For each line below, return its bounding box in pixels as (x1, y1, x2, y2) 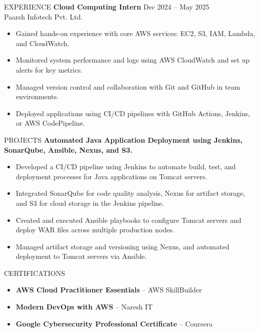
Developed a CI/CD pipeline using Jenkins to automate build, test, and (15, 161, 236, 172)
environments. (15, 91, 59, 102)
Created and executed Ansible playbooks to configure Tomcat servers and (15, 214, 241, 225)
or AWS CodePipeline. (15, 118, 85, 128)
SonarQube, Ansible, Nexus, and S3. (4, 144, 132, 155)
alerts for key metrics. (15, 64, 83, 75)
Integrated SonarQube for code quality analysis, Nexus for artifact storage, (15, 188, 245, 198)
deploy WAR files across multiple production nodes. (15, 224, 174, 235)
